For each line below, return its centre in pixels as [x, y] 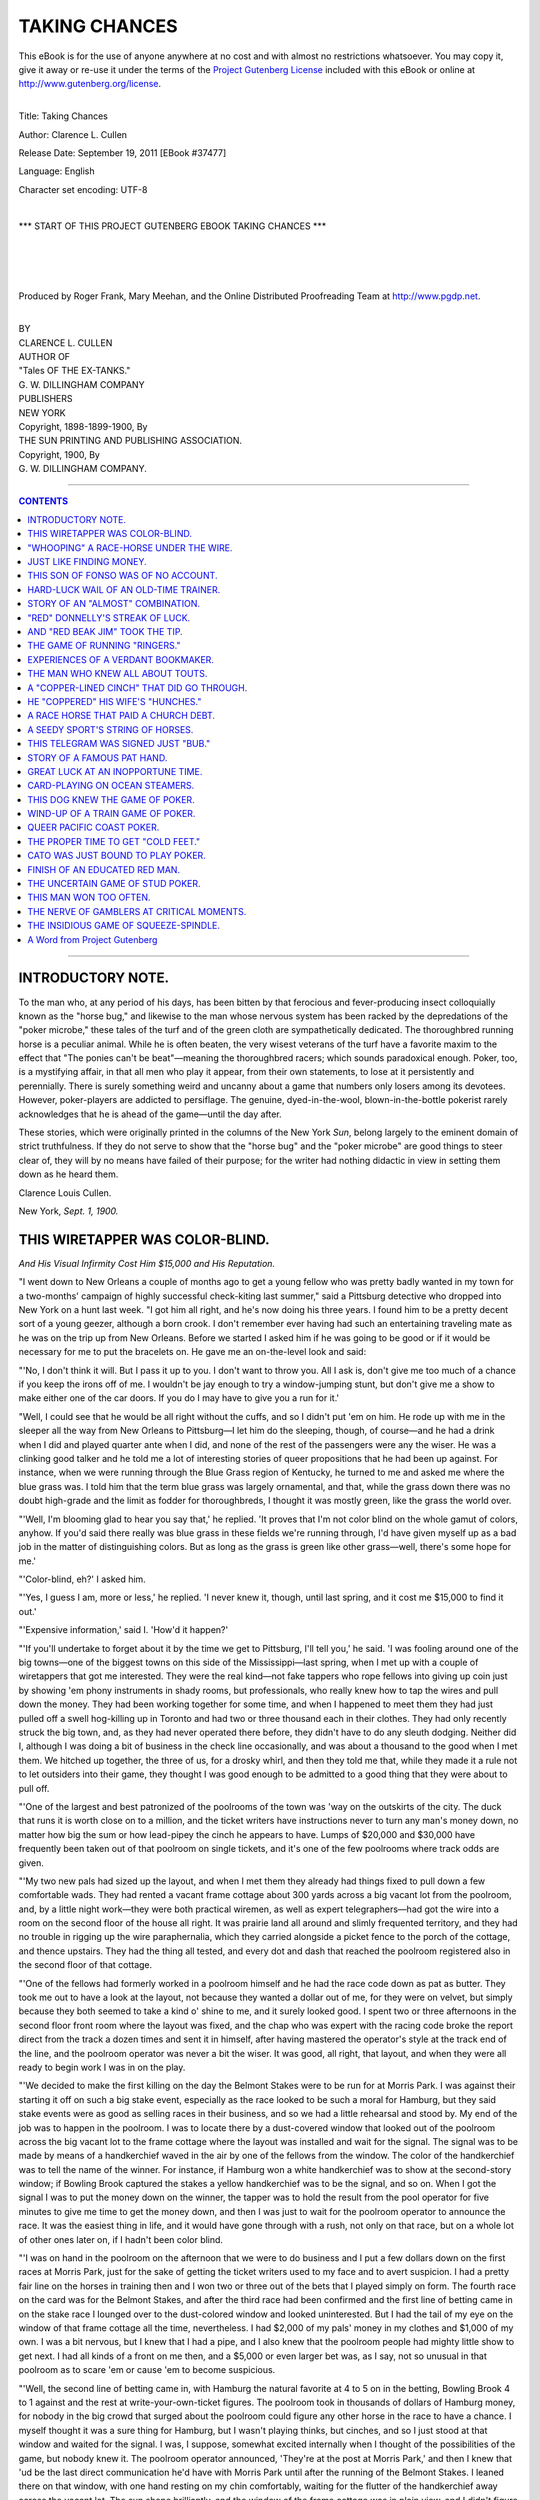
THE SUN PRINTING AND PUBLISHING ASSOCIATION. [130, 441]
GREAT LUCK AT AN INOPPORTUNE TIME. [115, 771]
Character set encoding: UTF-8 [83, 189]
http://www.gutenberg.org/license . [90, 84]
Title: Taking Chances [63, 116]
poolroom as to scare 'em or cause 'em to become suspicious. [147, 2370]
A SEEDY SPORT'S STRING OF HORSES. [110, 729]
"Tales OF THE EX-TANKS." [74, 371]
